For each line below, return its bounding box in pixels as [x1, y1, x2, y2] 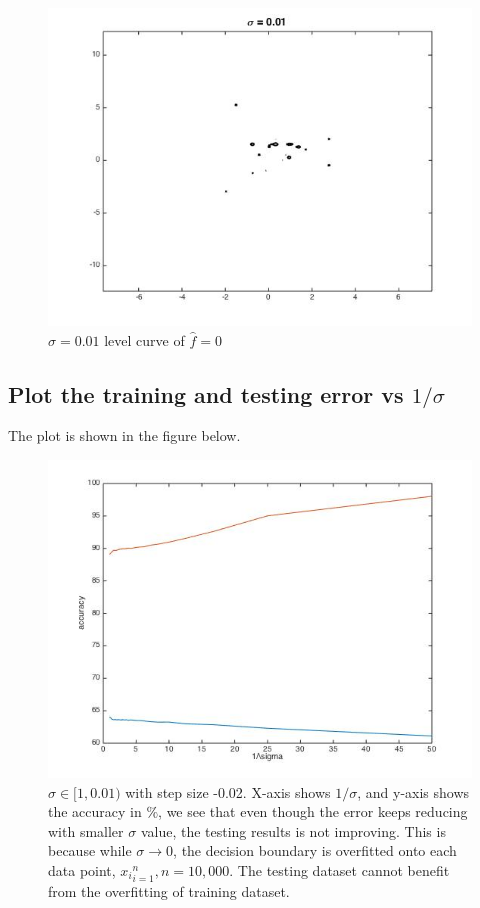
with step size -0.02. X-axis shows [125, 781, 331, 802]
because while [48, 840, 132, 861]
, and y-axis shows [357, 781, 470, 802]
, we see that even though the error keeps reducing [158, 801, 468, 822]
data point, [48, 859, 116, 880]
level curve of [104, 329, 185, 350]
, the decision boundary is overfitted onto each [173, 840, 457, 861]
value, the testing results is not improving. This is [140, 820, 446, 841]
